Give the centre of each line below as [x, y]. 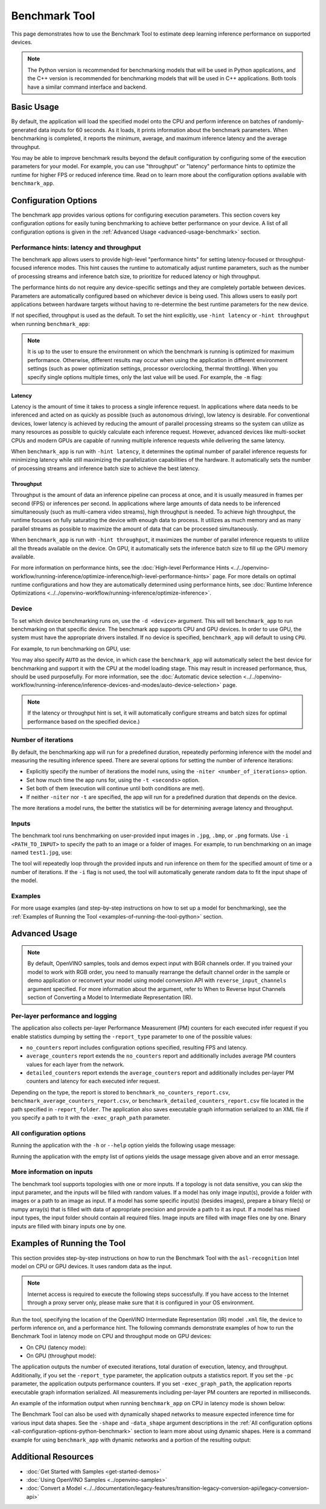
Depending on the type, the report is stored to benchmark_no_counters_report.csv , [121, 1092]
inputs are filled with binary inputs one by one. [69, 1226]
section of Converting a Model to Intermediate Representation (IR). [110, 997]
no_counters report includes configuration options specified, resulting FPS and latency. [137, 1047]
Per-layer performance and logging [64, 1016]
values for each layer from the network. [75, 1064]
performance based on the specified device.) [84, 721]
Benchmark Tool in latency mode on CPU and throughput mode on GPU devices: [111, 1336]
